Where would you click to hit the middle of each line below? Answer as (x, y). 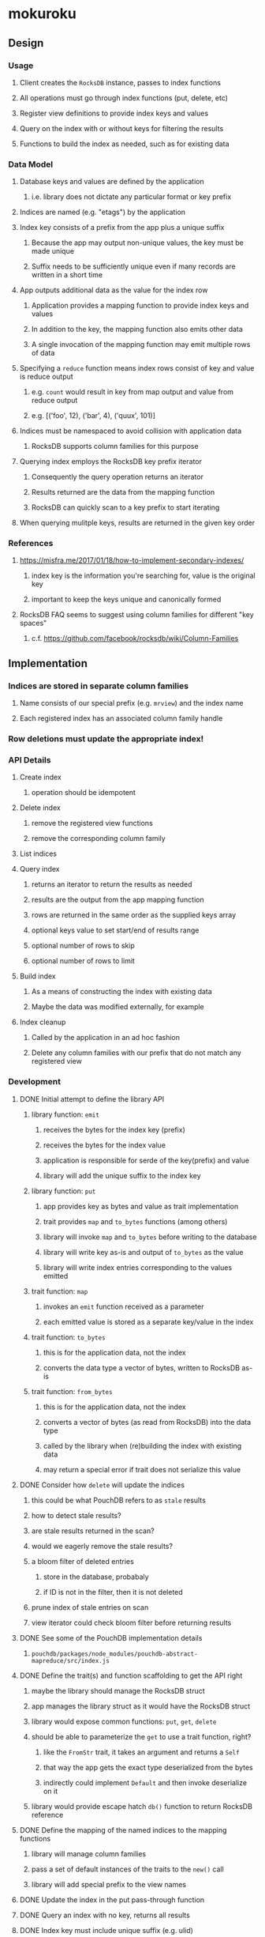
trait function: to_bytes (68, 1337)
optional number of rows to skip (83, 946)
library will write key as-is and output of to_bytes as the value (143, 1252)
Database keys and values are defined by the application (112, 182)
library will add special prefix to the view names (109, 1884)
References (31, 544)
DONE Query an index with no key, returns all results (105, 1915)
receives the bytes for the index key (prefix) (114, 1129)
